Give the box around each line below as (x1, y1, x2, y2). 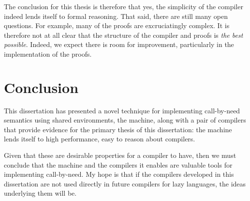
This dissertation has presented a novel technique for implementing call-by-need (4, 105, 240, 115)
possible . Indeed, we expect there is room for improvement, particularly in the (4, 39, 234, 49)
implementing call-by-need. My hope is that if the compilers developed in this (4, 169, 234, 179)
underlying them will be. (4, 188, 77, 198)
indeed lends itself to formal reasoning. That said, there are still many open (4, 11, 228, 21)
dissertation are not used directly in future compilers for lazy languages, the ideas (4, 178, 246, 188)
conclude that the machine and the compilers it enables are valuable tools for (4, 159, 233, 170)
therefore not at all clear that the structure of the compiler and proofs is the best (4, 30, 243, 40)
